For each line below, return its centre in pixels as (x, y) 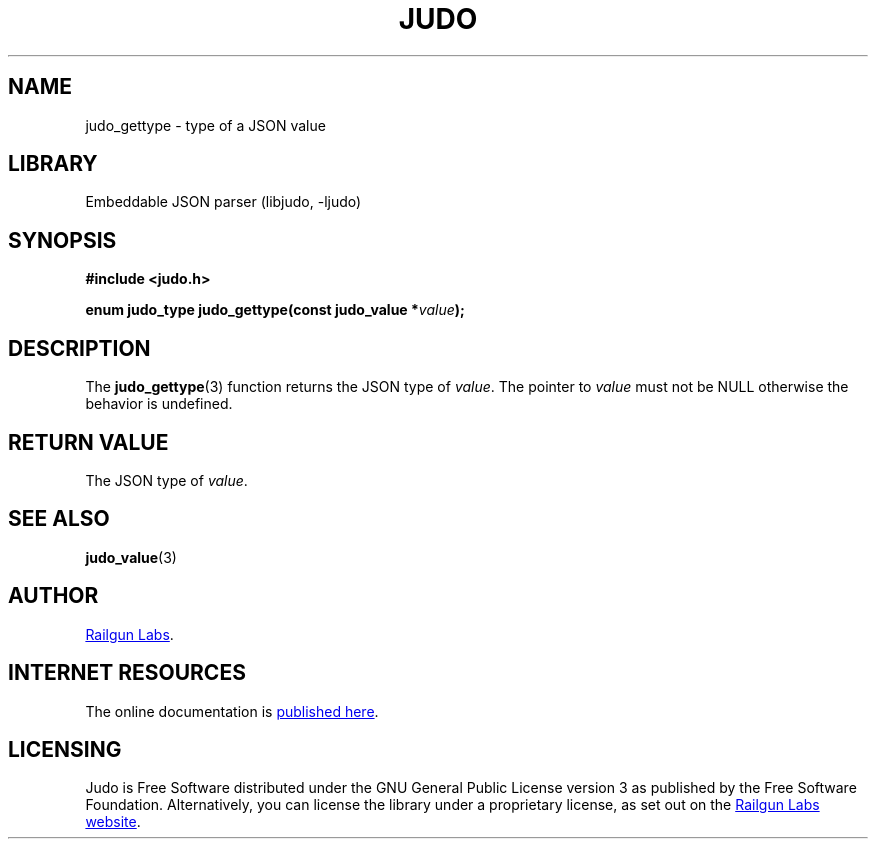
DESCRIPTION (79, 348)
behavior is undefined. (159, 404)
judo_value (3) (131, 557)
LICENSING (65, 749)
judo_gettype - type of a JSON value (205, 125)
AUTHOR (53, 596)
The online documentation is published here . (232, 711)
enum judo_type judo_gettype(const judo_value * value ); (275, 310)
